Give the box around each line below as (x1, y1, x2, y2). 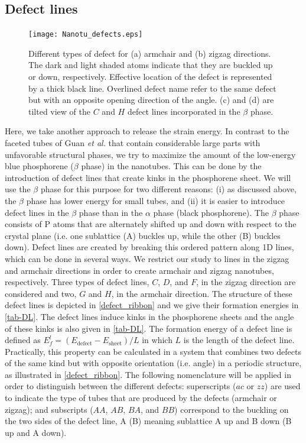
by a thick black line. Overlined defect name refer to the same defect (28, 82, 276, 94)
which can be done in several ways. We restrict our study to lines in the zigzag (5, 252, 289, 264)
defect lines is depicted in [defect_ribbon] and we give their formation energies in (5, 299, 299, 311)
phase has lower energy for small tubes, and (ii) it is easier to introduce (26, 194, 285, 206)
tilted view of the (28, 105, 90, 117)
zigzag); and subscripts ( (5, 403, 93, 415)
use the (5, 183, 31, 195)
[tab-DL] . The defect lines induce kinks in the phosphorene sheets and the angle (5, 310, 294, 322)
